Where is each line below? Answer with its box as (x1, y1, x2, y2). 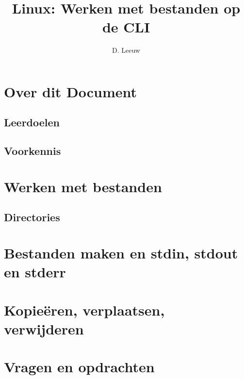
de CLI (102, 17, 150, 37)
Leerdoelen (4, 115, 60, 130)
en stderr (4, 262, 66, 282)
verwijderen (4, 318, 84, 338)
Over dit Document (4, 81, 137, 101)
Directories (4, 210, 60, 225)
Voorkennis (4, 143, 61, 158)
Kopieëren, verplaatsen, (4, 300, 165, 319)
